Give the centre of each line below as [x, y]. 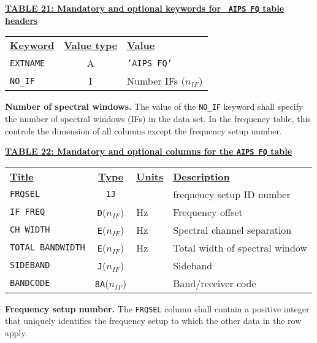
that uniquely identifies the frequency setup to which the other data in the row [153, 321]
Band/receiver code [215, 283]
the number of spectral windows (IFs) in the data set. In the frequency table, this [158, 118]
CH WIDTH [30, 230]
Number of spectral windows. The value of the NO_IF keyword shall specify [154, 106]
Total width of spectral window [240, 247]
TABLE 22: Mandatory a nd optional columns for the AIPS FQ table [149, 151]
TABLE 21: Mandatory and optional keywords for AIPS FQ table [145, 8]
